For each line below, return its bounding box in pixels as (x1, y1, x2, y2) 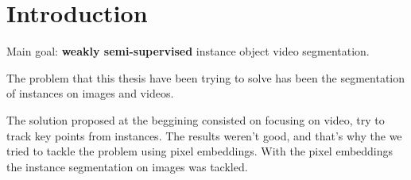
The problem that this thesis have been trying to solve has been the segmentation (6, 69, 405, 86)
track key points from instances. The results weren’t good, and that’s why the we (6, 127, 402, 144)
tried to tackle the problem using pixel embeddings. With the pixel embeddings (6, 143, 394, 159)
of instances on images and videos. (6, 85, 174, 101)
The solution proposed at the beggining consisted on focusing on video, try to (6, 111, 385, 128)
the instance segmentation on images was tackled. (6, 158, 248, 174)
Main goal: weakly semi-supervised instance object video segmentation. (6, 43, 370, 59)
